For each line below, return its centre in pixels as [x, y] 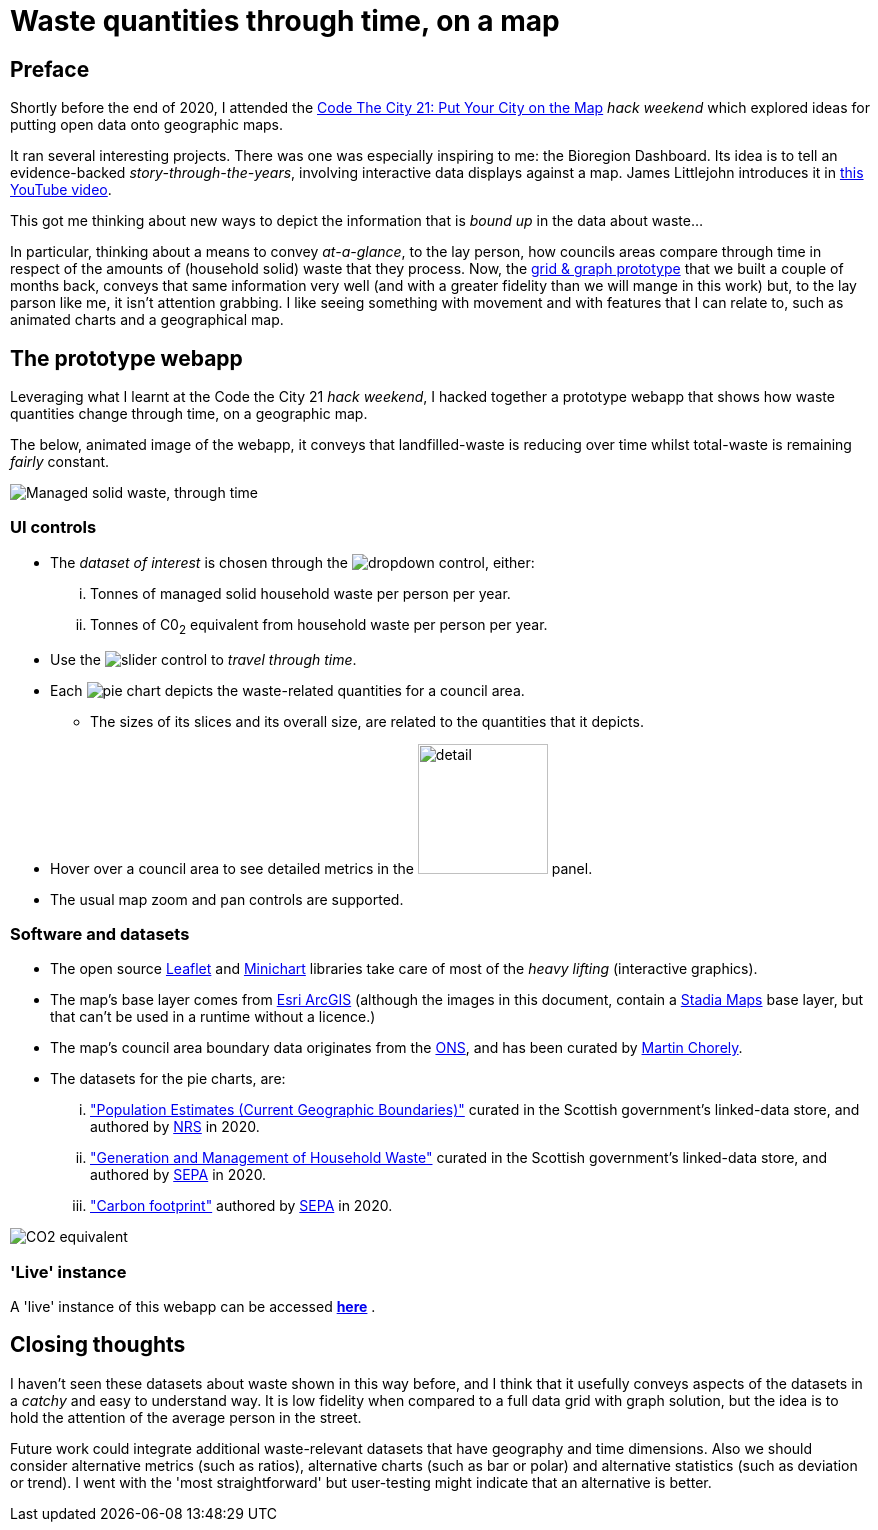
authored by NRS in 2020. [175, 1127]
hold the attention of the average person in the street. [186, 1417]
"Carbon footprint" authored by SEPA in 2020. [241, 1206]
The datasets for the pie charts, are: [168, 1079]
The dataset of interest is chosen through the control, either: [292, 562]
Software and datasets [100, 933]
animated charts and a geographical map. [147, 320]
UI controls [53, 527]
